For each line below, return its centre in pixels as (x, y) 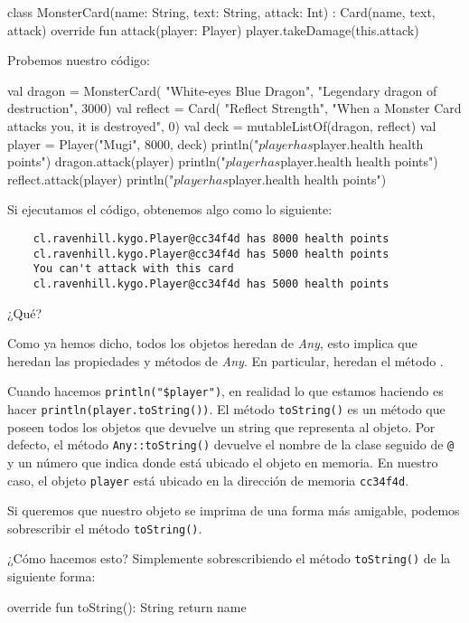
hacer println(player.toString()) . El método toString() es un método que (226, 409)
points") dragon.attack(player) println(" (117, 161)
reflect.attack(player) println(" (91, 179)
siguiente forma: (52, 576)
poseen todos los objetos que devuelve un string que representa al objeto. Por (221, 426)
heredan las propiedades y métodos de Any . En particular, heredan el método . (225, 360)
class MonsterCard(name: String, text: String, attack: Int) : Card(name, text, (221, 12)
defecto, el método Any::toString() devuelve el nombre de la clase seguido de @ (231, 444)
